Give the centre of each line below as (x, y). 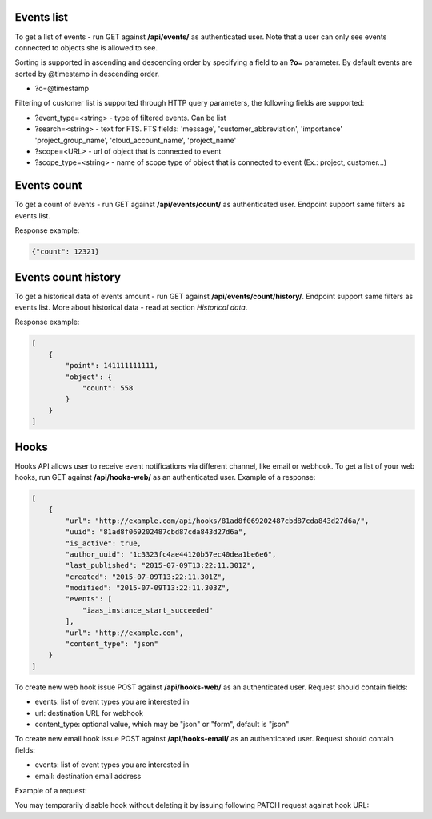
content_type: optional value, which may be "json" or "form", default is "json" (162, 724)
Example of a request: (51, 790)
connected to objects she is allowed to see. (86, 47)
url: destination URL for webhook (89, 713)
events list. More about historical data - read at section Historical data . (131, 307)
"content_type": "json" (112, 644)
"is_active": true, (103, 543)
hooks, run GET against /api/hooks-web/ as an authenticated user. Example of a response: (165, 477)
